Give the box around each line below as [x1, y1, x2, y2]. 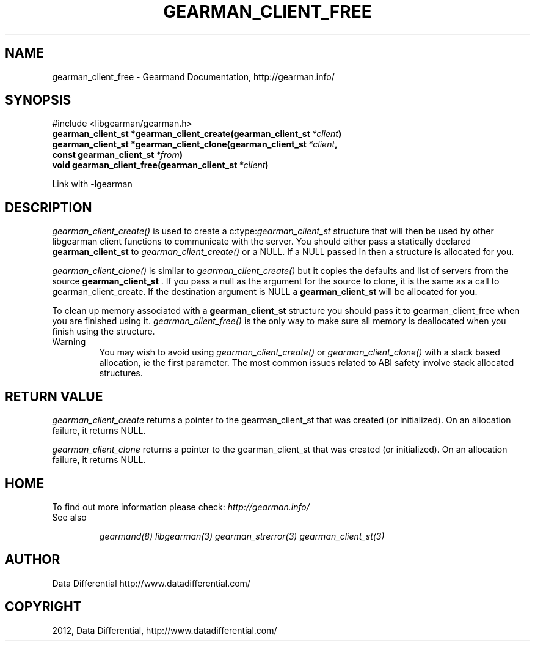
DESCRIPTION [5, 199, 92, 215]
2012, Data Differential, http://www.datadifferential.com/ [52, 625, 277, 636]
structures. [99, 368, 143, 379]
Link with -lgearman [52, 179, 133, 190]
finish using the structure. [52, 326, 155, 337]
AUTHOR [5, 552, 60, 568]
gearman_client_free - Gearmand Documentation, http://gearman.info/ [52, 71, 335, 82]
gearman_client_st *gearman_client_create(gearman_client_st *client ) [52, 128, 342, 139]
